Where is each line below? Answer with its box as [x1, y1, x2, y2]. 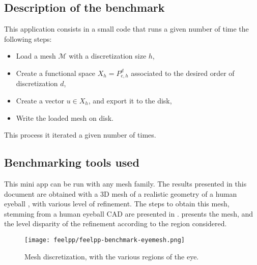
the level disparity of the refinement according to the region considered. [4, 218, 227, 229]
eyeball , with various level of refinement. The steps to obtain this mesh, [4, 198, 230, 209]
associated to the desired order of [131, 67, 235, 78]
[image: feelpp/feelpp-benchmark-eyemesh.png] [24, 236, 185, 244]
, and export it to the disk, [88, 95, 172, 106]
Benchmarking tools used [4, 154, 139, 170]
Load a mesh [16, 50, 56, 61]
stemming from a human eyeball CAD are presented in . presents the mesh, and [4, 208, 253, 219]
